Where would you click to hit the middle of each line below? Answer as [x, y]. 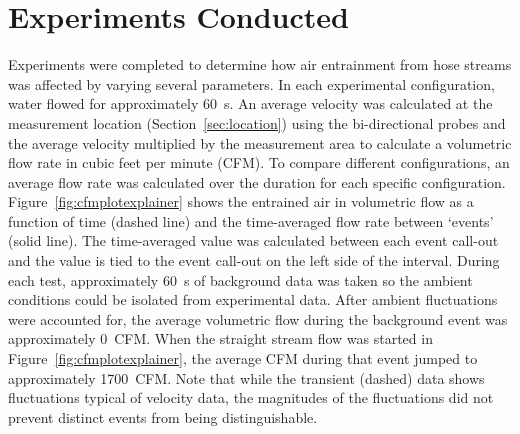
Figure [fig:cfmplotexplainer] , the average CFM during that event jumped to [243, 358]
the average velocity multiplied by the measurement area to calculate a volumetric [260, 142]
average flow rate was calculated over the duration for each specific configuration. [257, 181]
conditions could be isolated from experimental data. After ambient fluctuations [253, 299]
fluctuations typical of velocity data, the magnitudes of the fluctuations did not [251, 397]
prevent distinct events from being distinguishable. [163, 416]
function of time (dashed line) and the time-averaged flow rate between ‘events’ [251, 220]
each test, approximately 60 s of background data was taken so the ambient [240, 279]
